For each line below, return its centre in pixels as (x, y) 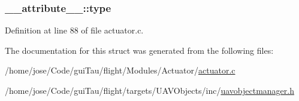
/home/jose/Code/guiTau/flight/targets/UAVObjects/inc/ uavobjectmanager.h (149, 90)
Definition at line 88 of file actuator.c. (74, 30)
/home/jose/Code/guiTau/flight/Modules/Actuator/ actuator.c (120, 70)
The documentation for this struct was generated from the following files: (139, 50)
